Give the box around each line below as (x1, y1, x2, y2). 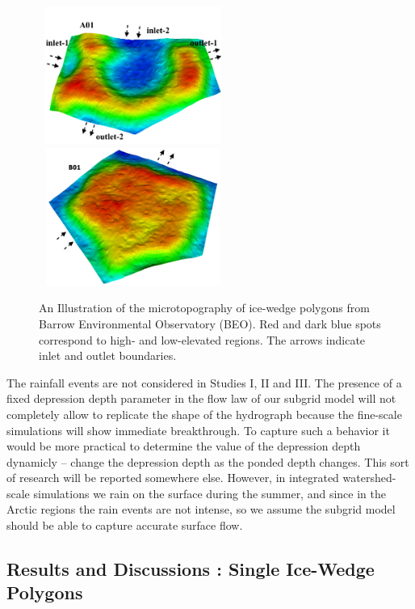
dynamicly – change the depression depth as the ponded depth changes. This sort (6, 453, 409, 470)
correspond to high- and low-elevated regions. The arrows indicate (39, 331, 366, 348)
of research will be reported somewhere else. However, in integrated (6, 469, 339, 486)
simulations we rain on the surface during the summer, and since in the (33, 484, 386, 501)
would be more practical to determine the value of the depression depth (6, 438, 361, 455)
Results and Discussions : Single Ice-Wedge (6, 556, 375, 582)
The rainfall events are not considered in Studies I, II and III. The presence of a (6, 374, 402, 391)
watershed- (342, 469, 396, 486)
